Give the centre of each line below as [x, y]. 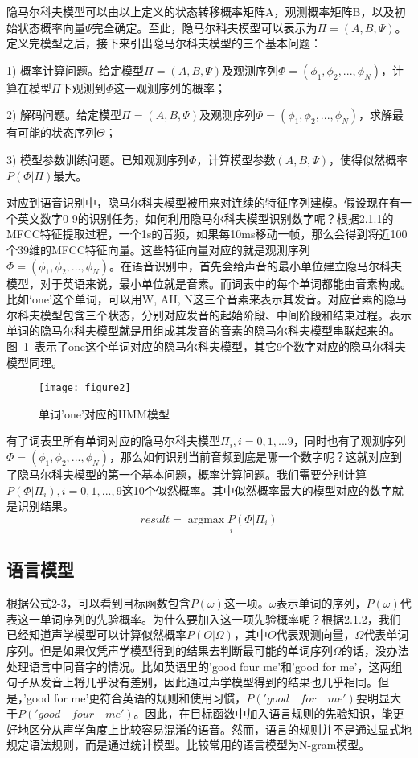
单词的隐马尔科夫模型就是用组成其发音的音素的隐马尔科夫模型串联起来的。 [203, 330]
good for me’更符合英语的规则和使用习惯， [136, 697]
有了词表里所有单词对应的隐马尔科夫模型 [113, 441]
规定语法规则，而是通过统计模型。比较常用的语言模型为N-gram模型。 [189, 745]
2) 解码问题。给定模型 [64, 115]
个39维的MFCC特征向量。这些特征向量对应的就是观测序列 [158, 249]
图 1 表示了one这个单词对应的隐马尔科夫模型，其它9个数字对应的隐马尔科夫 [206, 346]
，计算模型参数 [236, 159]
